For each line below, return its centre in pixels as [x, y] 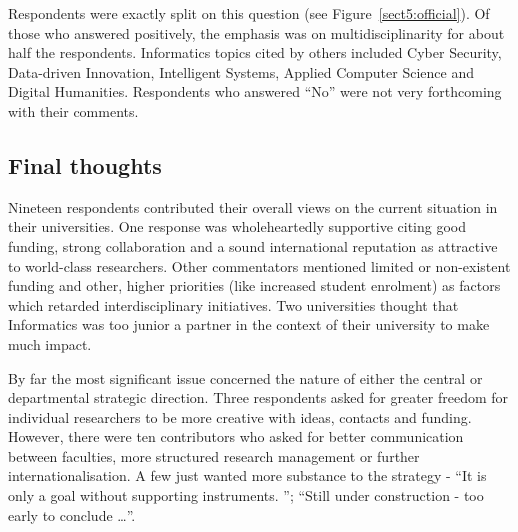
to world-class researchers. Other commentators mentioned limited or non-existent [259, 265]
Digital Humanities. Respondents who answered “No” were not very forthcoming [255, 91]
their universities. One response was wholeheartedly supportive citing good [237, 226]
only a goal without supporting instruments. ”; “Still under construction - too [246, 495]
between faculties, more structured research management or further [214, 455]
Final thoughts [85, 164]
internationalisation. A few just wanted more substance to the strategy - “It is [247, 475]
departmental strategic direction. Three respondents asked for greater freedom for [258, 397]
